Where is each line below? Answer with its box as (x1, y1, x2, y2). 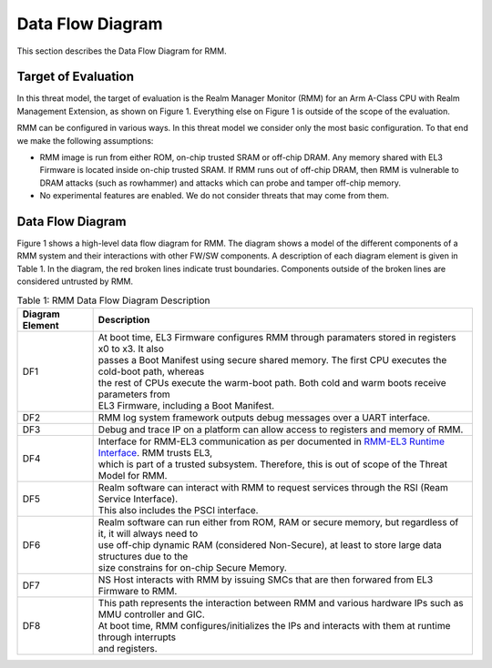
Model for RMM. (97, 470, 168, 482)
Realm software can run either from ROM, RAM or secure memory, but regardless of (97, 516, 459, 529)
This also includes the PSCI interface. (97, 504, 259, 517)
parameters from (97, 388, 170, 400)
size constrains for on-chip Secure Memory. (97, 562, 287, 574)
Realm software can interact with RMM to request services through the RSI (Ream (97, 481, 448, 494)
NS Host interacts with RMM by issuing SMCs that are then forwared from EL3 (97, 573, 434, 586)
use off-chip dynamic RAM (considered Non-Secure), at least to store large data (97, 539, 442, 552)
